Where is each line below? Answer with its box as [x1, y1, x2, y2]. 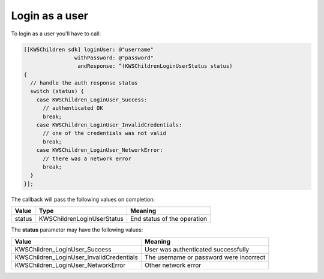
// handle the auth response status [30, 80, 138, 86]
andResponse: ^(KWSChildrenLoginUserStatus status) [77, 63, 233, 70]
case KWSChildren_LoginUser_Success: [36, 96, 148, 103]
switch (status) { [30, 88, 84, 95]
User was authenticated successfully [145, 245, 249, 253]
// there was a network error [43, 155, 132, 162]
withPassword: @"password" [74, 54, 154, 61]
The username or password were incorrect [145, 253, 266, 261]
